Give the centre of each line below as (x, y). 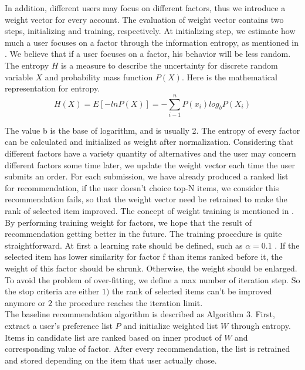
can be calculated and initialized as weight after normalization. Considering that (149, 142)
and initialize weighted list (171, 325)
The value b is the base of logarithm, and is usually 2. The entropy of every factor (152, 130)
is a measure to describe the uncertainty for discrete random (170, 65)
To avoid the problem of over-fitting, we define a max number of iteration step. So (152, 279)
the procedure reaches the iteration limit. (129, 302)
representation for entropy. (52, 88)
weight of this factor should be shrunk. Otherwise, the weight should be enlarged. (151, 268)
